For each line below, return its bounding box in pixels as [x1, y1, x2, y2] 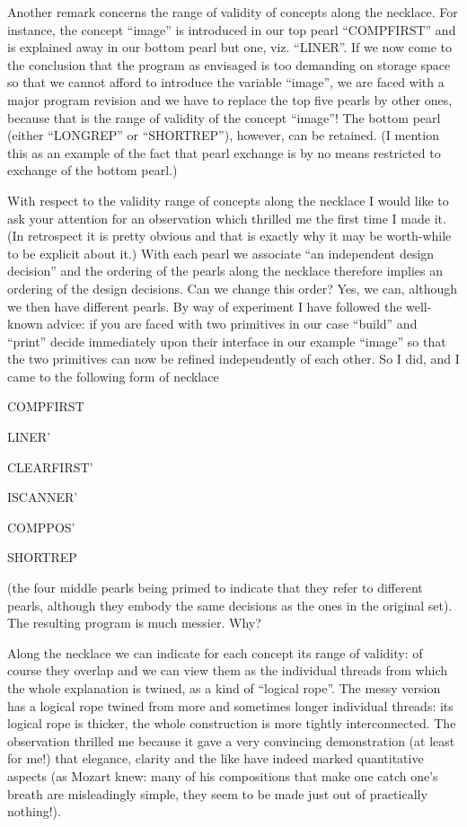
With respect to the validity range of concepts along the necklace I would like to [7, 190, 449, 209]
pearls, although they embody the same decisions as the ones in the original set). [7, 595, 453, 614]
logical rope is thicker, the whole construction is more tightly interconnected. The [7, 714, 456, 733]
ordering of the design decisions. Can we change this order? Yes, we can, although [7, 278, 458, 297]
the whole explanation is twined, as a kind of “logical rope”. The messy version [7, 679, 441, 697]
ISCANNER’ [7, 488, 78, 506]
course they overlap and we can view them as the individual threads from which [7, 661, 447, 680]
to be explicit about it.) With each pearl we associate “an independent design [7, 243, 435, 262]
